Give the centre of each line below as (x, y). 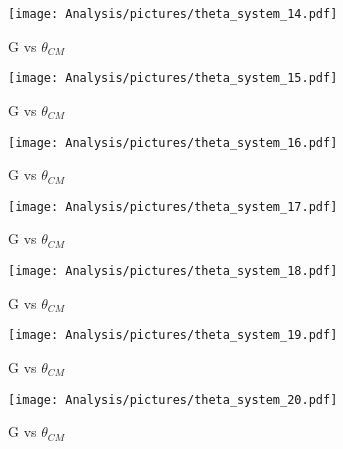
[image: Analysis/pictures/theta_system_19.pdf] (173, 335)
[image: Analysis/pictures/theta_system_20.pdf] (173, 399)
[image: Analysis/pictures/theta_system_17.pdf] (173, 206)
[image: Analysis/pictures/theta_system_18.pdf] (173, 271)
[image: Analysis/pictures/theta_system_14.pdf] (173, 14)
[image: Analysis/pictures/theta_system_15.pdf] (173, 78)
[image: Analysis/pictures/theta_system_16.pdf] (173, 142)
